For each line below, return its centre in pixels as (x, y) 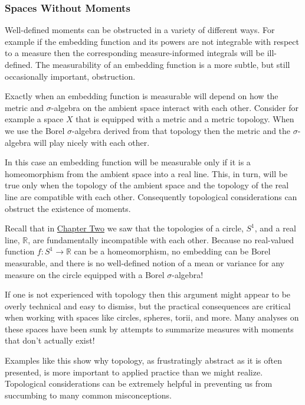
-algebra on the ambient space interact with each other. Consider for (175, 107)
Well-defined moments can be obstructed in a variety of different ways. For (140, 30)
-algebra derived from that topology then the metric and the (181, 130)
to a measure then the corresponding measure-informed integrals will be (135, 53)
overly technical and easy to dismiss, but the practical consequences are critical (148, 306)
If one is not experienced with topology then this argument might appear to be (148, 294)
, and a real (275, 228)
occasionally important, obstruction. (70, 76)
